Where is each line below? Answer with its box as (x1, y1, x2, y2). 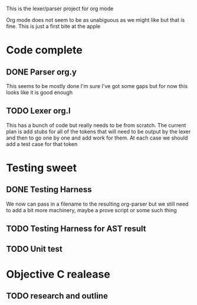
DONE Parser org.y (6, 67, 77, 77)
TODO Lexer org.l (6, 106, 71, 116)
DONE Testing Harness (6, 184, 93, 194)
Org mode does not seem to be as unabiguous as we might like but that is (6, 17, 185, 23)
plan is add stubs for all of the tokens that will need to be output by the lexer (6, 128, 191, 135)
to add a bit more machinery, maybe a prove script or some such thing (6, 206, 177, 213)
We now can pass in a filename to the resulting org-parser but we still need (6, 200, 189, 207)
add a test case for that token (6, 140, 78, 147)
